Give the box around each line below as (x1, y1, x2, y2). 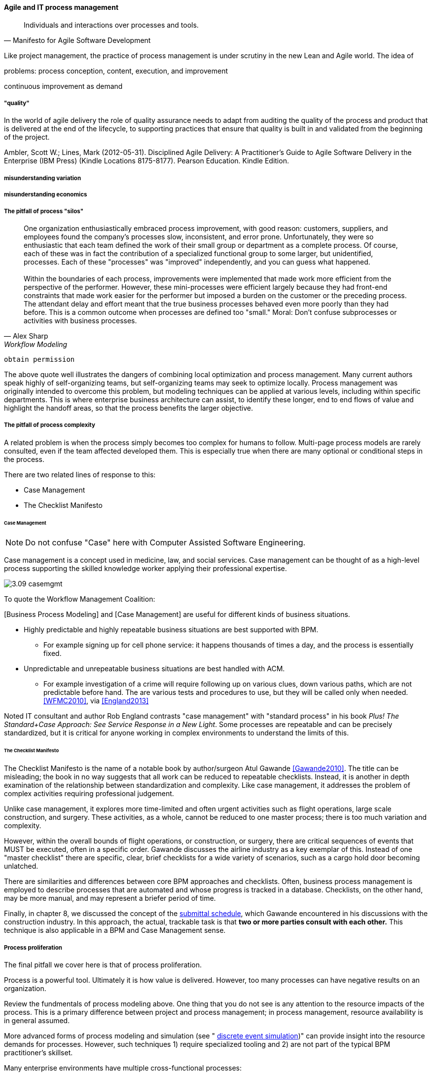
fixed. (43, 649, 62, 658)
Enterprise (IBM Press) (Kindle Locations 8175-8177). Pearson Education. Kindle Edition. (4, 156, 289, 165)
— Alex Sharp (4, 331, 48, 340)
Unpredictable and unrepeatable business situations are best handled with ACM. (24, 664, 285, 673)
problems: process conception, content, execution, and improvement (4, 66, 228, 75)
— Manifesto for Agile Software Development (4, 36, 151, 44)
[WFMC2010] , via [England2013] (43, 696, 149, 705)
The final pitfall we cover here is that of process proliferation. (4, 960, 202, 969)
